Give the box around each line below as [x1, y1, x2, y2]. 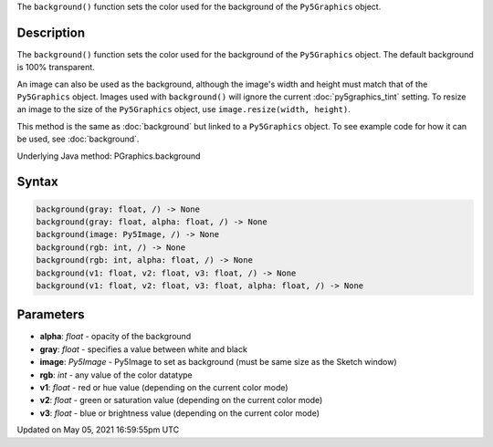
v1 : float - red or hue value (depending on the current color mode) [39, 382, 288, 393]
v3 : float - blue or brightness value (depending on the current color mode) [39, 407, 320, 419]
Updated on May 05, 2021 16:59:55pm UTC [16, 424, 180, 435]
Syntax [16, 174, 58, 190]
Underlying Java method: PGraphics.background [16, 151, 201, 161]
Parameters [16, 307, 85, 323]
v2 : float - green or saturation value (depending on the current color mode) [39, 395, 323, 406]
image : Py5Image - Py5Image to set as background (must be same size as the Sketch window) [39, 357, 397, 368]
